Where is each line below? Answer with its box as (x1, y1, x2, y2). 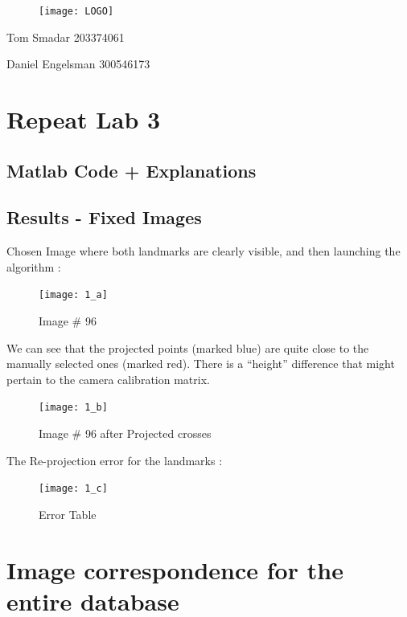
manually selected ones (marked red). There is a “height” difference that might (6, 355, 395, 372)
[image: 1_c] (39, 483, 108, 495)
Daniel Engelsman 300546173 (6, 55, 150, 72)
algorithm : (6, 258, 61, 275)
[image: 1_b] (39, 402, 108, 414)
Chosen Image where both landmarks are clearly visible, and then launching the (6, 243, 401, 259)
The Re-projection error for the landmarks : (6, 452, 223, 468)
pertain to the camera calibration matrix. (6, 370, 210, 387)
